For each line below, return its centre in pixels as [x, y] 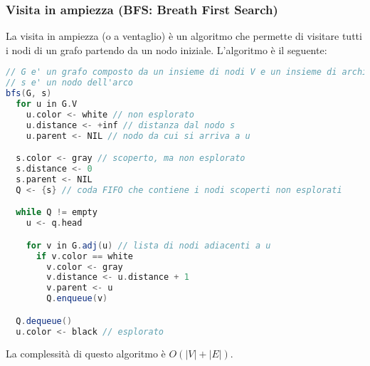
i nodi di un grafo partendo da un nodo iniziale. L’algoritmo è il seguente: [166, 49]
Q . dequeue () [44, 321]
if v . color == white [85, 256]
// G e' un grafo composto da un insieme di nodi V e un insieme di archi [187, 72]
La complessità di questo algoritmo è [86, 354]
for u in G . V [47, 104]
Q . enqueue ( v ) [77, 299]
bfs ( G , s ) [29, 94]
